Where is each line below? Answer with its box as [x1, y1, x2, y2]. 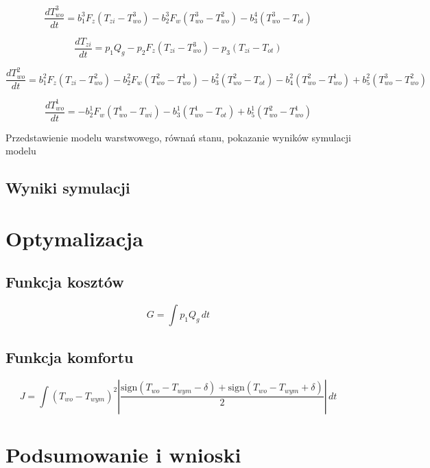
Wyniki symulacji [5, 177, 130, 198]
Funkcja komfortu [5, 346, 134, 367]
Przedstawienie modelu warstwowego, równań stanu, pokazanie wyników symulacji [5, 130, 351, 144]
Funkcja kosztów [5, 271, 124, 292]
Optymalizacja [5, 224, 143, 252]
